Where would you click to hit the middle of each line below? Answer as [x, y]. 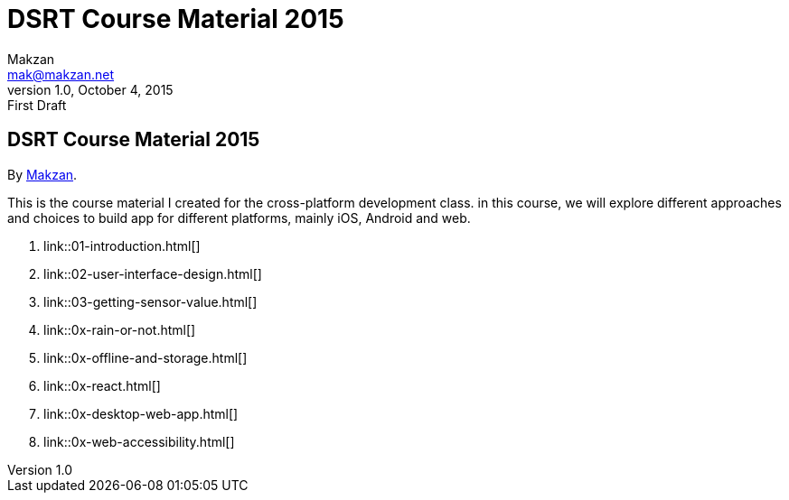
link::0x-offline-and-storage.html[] [146, 357]
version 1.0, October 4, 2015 [90, 89]
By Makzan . [42, 174]
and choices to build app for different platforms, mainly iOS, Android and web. [239, 218]
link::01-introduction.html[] [122, 245]
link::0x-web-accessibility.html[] [139, 441]
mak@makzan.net [61, 74]
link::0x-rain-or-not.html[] [120, 329]
